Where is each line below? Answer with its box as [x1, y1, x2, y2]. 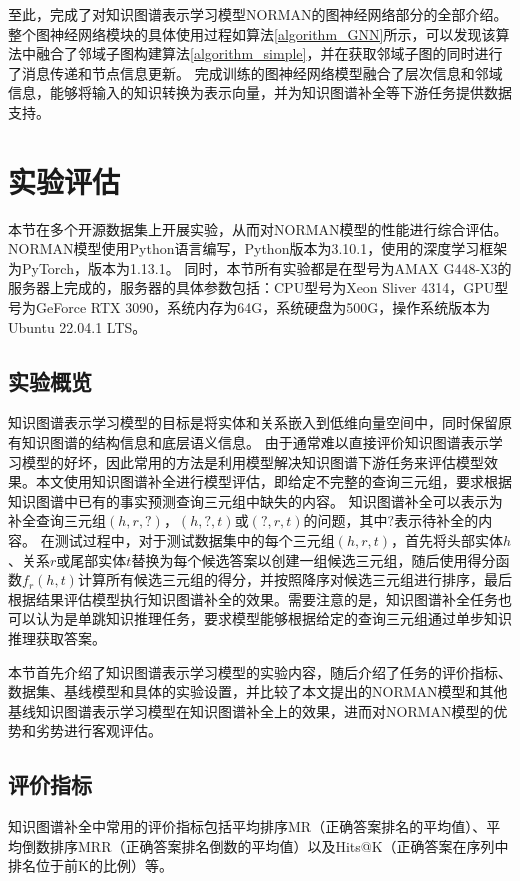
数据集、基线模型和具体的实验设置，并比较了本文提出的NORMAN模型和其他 [8, 681, 508, 702]
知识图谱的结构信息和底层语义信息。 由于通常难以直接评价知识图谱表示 [21, 432, 489, 453]
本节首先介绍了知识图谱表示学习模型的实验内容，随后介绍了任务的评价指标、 [8, 661, 512, 682]
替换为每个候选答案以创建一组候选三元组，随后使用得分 [131, 549, 496, 570]
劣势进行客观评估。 [35, 720, 162, 741]
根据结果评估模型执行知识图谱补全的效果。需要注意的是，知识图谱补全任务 [8, 588, 498, 609]
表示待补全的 [394, 510, 479, 531]
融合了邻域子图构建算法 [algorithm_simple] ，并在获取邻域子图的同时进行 [35, 43, 503, 64]
